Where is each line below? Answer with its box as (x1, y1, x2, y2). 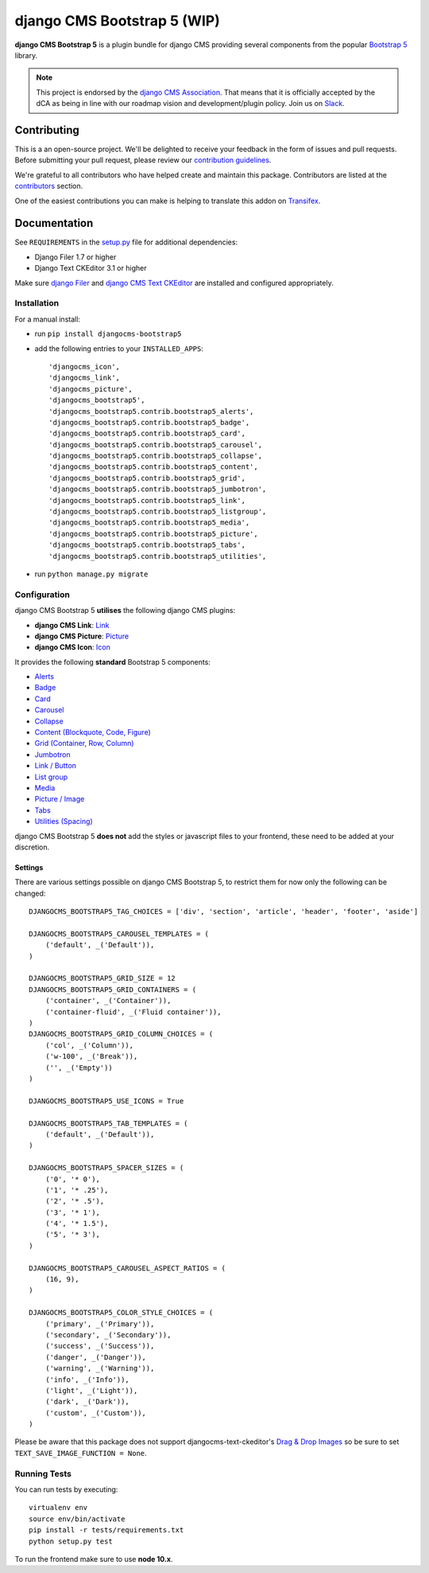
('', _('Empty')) (44, 1063, 113, 1072)
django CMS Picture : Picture (34, 631, 129, 641)
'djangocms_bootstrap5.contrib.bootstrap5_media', (48, 518, 250, 527)
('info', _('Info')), (44, 1375, 130, 1384)
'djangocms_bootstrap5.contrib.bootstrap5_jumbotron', (48, 485, 267, 494)
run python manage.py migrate (34, 569, 149, 579)
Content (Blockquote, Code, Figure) (34, 728, 151, 737)
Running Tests (14, 1468, 71, 1479)
